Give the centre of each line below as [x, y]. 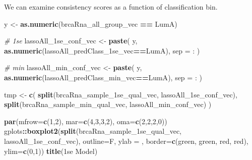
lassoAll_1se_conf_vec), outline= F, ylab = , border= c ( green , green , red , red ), [126, 141]
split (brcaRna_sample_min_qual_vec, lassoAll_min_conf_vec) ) [108, 104]
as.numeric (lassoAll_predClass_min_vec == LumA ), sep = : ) [103, 77]
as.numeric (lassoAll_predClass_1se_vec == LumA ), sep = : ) [102, 50]
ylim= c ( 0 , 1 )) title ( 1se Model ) [51, 151]
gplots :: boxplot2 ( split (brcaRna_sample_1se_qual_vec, [93, 131]
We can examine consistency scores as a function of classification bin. [111, 7]
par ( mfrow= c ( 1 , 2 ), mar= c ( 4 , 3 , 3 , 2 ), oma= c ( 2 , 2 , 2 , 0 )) [86, 121]
